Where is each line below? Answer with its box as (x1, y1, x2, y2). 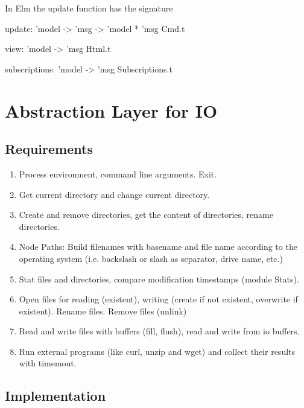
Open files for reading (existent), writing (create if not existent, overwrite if (19, 293, 298, 305)
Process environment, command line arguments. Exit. (19, 167, 217, 180)
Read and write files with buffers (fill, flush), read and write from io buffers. (19, 325, 300, 337)
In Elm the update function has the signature (5, 2, 173, 14)
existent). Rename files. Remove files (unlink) (19, 304, 187, 317)
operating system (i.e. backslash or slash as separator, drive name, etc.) (19, 252, 283, 264)
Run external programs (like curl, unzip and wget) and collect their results (19, 345, 296, 357)
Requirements (5, 139, 93, 158)
